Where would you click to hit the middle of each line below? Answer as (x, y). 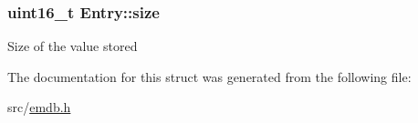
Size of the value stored (73, 46)
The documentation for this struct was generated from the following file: (209, 76)
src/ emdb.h (39, 107)
